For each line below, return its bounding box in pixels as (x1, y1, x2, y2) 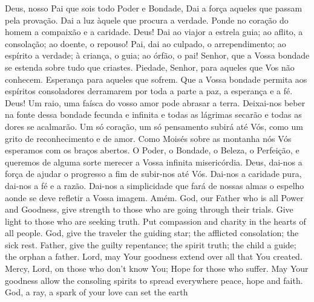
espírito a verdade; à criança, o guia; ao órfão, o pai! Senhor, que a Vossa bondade (5, 49, 310, 62)
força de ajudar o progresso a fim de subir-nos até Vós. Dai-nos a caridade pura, (5, 167, 302, 180)
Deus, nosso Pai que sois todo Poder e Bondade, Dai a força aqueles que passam (5, 2, 303, 14)
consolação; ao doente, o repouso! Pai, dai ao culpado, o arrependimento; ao (5, 37, 286, 50)
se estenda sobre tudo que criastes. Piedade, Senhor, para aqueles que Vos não (5, 60, 295, 73)
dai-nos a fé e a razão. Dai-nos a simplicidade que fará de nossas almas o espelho (5, 179, 304, 191)
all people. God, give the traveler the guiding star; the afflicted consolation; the (5, 226, 299, 239)
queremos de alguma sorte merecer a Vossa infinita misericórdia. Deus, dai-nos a (5, 155, 303, 168)
